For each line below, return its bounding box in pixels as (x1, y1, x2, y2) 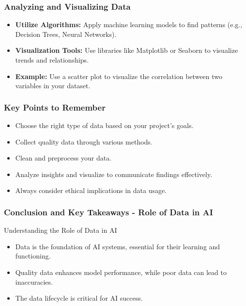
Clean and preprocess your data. (15, 153, 112, 163)
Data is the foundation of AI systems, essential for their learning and (15, 241, 220, 251)
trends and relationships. (15, 55, 89, 64)
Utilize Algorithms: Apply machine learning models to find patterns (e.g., (15, 19, 243, 30)
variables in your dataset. (15, 81, 91, 91)
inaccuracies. (15, 276, 53, 287)
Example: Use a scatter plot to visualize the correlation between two (15, 71, 222, 81)
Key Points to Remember (4, 101, 106, 113)
